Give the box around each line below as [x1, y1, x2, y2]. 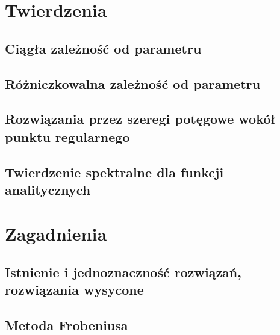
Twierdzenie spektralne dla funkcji [5, 162, 224, 181]
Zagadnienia [5, 221, 107, 246]
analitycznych [5, 180, 91, 198]
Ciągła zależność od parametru [5, 38, 202, 57]
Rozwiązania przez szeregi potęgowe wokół [5, 109, 276, 128]
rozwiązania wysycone [5, 280, 144, 299]
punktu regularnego [5, 127, 130, 146]
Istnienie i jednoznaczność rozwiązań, [5, 263, 241, 281]
